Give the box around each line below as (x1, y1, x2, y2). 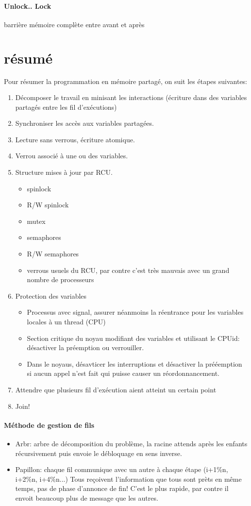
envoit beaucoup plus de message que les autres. (15, 492, 158, 503)
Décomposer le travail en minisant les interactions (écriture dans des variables (15, 92, 247, 102)
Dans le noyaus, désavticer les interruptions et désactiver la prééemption (27, 358, 242, 369)
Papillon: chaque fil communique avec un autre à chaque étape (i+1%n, (15, 464, 228, 474)
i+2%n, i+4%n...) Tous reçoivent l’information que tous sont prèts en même (15, 473, 242, 484)
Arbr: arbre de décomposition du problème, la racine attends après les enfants (15, 438, 248, 448)
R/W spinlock (27, 200, 69, 210)
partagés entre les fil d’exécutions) (15, 101, 117, 112)
